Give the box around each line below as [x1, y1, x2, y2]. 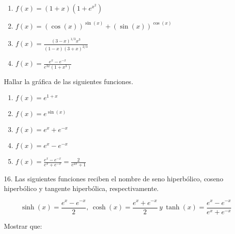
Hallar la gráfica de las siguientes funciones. [4, 76, 133, 86]
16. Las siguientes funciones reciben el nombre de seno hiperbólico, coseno [4, 174, 223, 184]
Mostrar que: [4, 220, 42, 231]
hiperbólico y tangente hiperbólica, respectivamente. [4, 183, 159, 193]
